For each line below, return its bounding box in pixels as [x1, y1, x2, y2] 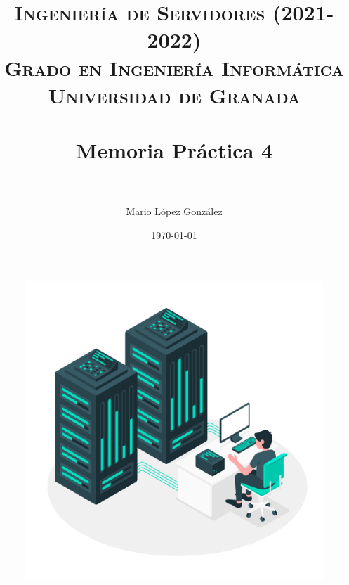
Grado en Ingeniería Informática [4, 53, 344, 82]
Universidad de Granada [48, 80, 301, 109]
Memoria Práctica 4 [75, 136, 273, 165]
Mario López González [126, 204, 223, 219]
